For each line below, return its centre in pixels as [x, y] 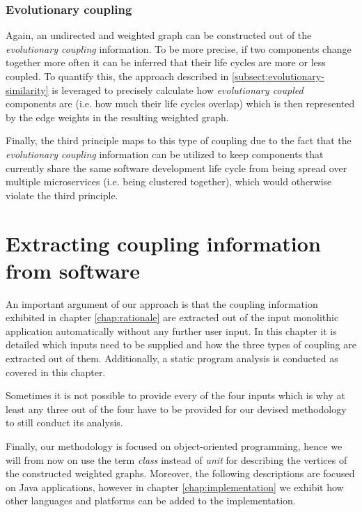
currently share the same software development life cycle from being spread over [176, 168]
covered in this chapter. [56, 372]
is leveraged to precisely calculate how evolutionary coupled [178, 90]
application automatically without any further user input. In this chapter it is [171, 331]
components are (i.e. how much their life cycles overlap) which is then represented [180, 103]
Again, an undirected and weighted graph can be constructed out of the [159, 35]
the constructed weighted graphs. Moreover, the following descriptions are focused [180, 473]
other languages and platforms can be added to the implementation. [151, 501]
